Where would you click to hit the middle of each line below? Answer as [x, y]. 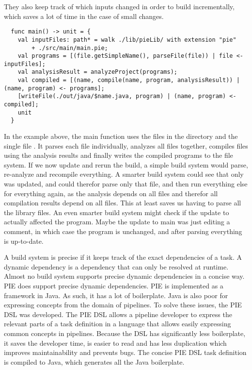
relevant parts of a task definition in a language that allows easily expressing [118, 324]
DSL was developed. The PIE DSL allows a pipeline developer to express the [118, 314]
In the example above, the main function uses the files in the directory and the [121, 136]
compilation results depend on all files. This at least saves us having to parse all [123, 203]
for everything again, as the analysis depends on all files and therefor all [111, 193]
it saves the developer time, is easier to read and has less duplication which [115, 343]
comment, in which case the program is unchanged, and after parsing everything [123, 231]
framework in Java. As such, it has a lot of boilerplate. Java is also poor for [116, 295]
